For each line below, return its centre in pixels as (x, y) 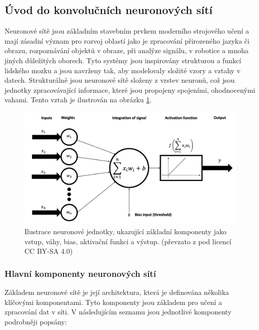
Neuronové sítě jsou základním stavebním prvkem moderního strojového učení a (127, 31)
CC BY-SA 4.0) (49, 251)
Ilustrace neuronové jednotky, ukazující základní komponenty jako (125, 231)
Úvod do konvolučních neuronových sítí (109, 10)
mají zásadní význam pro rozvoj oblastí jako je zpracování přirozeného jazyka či (127, 40)
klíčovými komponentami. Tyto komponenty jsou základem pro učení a (113, 302)
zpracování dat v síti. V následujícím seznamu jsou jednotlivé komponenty (118, 312)
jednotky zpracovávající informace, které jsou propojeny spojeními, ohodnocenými (130, 90)
